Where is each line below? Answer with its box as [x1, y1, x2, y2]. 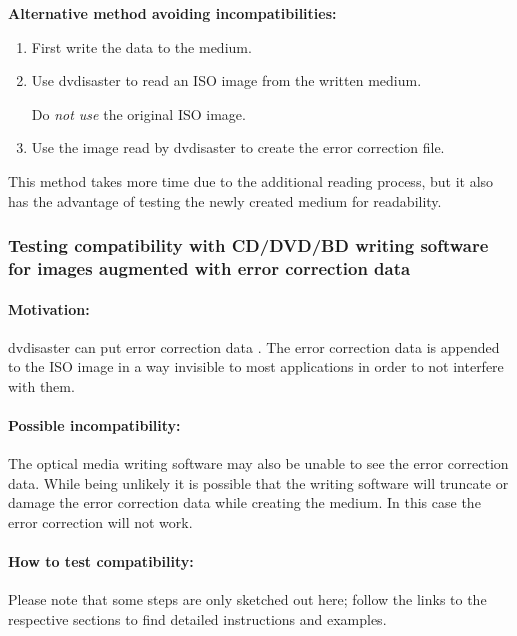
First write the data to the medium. [31, 36, 252, 57]
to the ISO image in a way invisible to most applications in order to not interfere [8, 356, 504, 377]
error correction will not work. [8, 512, 193, 533]
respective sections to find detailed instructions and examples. [8, 609, 387, 630]
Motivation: [8, 298, 90, 319]
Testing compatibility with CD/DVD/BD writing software [8, 233, 489, 258]
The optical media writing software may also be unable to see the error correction [8, 453, 509, 474]
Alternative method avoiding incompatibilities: [8, 3, 337, 23]
